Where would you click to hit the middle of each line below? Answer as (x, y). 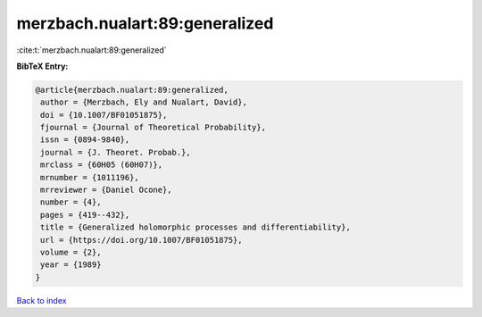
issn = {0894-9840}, (85, 140)
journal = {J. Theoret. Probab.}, (116, 152)
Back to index (42, 300)
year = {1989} (71, 265)
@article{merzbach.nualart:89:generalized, (132, 90)
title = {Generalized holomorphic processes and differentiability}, (196, 227)
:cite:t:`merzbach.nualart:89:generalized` (91, 50)
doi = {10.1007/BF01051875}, (104, 115)
